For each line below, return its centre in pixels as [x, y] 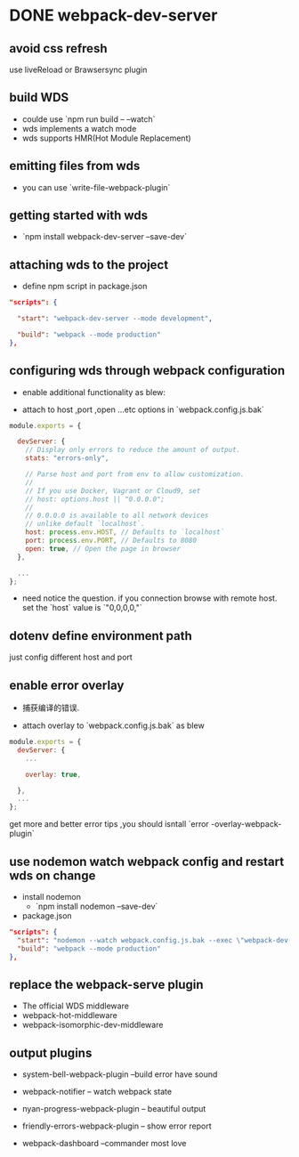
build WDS [39, 97]
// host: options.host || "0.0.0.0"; [95, 499]
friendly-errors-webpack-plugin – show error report [117, 1126]
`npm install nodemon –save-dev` [97, 906]
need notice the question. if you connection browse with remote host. [149, 598]
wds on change [53, 875]
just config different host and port [71, 657]
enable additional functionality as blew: [94, 392]
